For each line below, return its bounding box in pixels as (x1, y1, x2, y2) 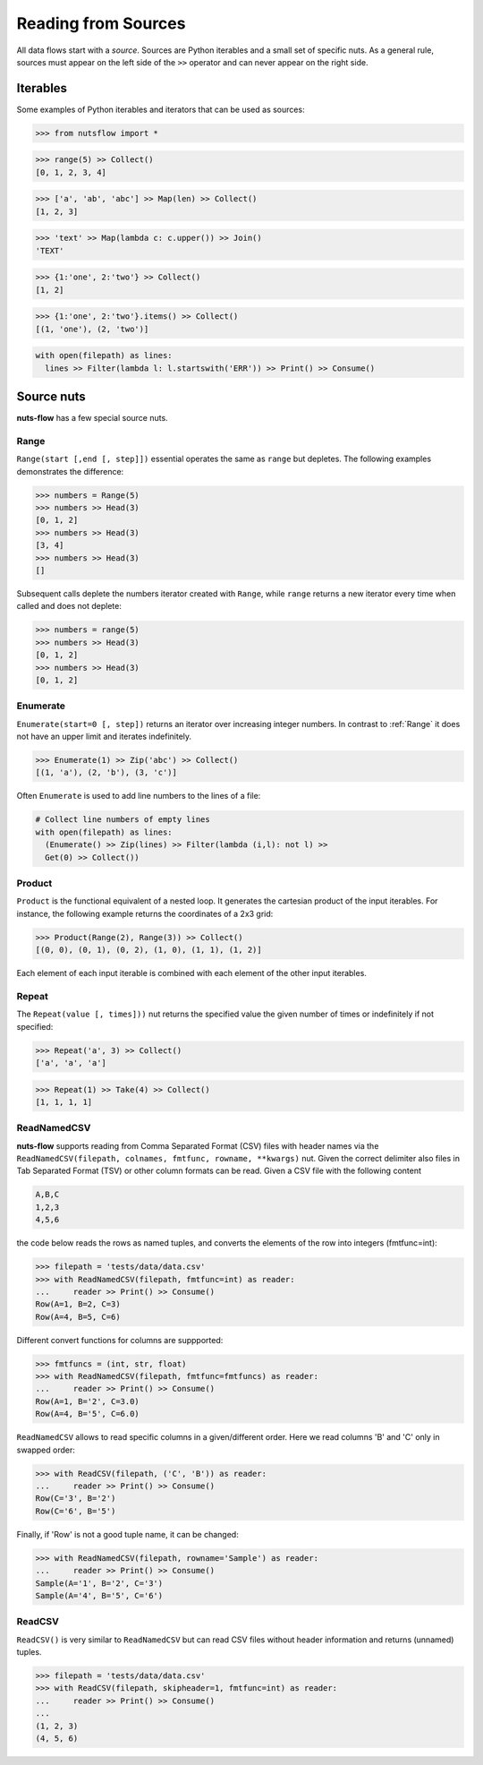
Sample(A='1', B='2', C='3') (35, 1578, 164, 1589)
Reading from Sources (16, 13, 186, 33)
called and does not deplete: (16, 601, 123, 612)
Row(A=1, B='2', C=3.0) (35, 1396, 140, 1406)
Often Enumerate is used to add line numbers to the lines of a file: (16, 791, 261, 801)
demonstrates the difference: (16, 466, 124, 476)
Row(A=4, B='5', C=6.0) (35, 1409, 140, 1419)
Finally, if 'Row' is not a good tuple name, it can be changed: (16, 1529, 239, 1539)
